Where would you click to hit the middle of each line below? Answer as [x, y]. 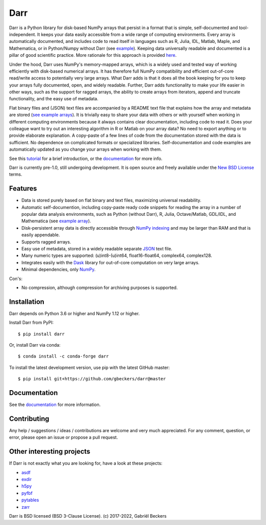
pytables [30, 500]
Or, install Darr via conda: [35, 345]
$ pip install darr [41, 334]
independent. [23, 34]
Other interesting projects [50, 452]
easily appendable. [41, 235]
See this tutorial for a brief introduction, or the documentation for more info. [86, 159]
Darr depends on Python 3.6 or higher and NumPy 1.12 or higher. [74, 313]
